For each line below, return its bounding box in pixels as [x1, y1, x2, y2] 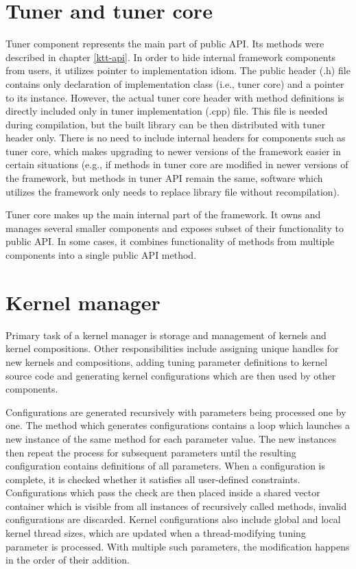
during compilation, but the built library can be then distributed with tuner [5, 117, 326, 131]
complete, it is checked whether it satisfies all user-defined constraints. [5, 472, 300, 486]
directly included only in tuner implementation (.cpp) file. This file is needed [5, 104, 328, 118]
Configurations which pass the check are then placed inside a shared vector [5, 485, 320, 500]
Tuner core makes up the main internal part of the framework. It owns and [5, 207, 321, 222]
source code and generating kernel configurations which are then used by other [5, 368, 336, 382]
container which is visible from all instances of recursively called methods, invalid [5, 498, 347, 513]
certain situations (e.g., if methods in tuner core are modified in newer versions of [5, 157, 348, 172]
